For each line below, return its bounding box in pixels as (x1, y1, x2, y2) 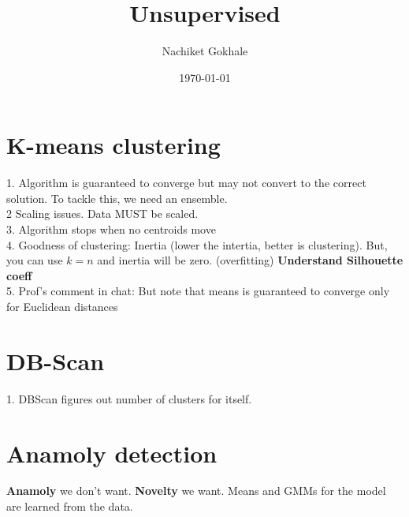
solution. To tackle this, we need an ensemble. (6, 189, 228, 206)
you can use (6, 252, 63, 268)
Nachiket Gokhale (162, 43, 248, 59)
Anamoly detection (6, 436, 218, 469)
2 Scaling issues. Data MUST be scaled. (6, 205, 199, 222)
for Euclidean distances (6, 298, 118, 314)
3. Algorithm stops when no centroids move (6, 221, 216, 238)
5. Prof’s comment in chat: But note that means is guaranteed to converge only (6, 283, 390, 299)
